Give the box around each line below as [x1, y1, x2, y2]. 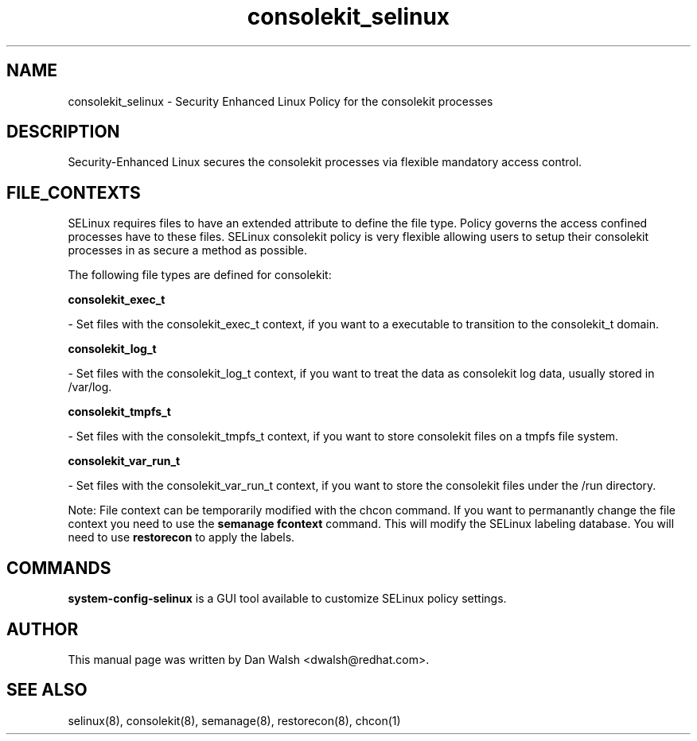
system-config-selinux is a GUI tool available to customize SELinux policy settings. [68, 592, 507, 606]
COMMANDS [6, 557, 111, 578]
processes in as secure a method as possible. [68, 243, 308, 258]
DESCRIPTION [6, 122, 120, 142]
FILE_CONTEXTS [6, 182, 141, 203]
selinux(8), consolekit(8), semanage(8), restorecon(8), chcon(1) [68, 713, 401, 727]
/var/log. [68, 380, 112, 394]
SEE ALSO [6, 680, 88, 700]
